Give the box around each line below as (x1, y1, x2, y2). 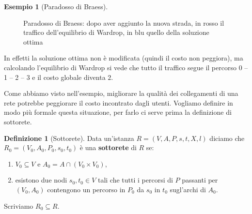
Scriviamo (4, 200, 33, 211)
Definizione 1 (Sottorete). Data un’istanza (4, 133, 134, 143)
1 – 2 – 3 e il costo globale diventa (4, 72, 106, 82)
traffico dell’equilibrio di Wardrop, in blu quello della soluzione (23, 27, 209, 37)
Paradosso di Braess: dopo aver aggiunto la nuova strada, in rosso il (23, 17, 224, 28)
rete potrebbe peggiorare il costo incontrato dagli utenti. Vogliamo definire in (4, 97, 233, 107)
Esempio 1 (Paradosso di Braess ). (4, 1, 108, 11)
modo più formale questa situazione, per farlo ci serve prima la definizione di (4, 107, 232, 117)
